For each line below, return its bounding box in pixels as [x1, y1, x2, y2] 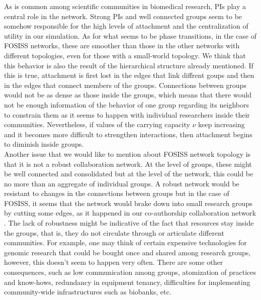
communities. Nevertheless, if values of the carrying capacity [4, 119, 190, 130]
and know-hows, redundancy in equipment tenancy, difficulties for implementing [4, 276, 250, 287]
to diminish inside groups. [4, 139, 84, 149]
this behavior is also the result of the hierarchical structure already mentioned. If [4, 60, 253, 70]
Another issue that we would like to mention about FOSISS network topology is [4, 148, 251, 159]
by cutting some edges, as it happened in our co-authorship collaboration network [4, 208, 256, 218]
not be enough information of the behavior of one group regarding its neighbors [4, 99, 249, 110]
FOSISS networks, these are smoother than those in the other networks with [4, 40, 240, 51]
